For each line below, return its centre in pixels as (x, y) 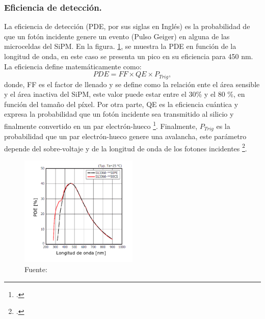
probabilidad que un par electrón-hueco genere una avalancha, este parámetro (125, 136)
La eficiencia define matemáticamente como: (73, 66)
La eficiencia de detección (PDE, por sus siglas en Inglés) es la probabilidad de (127, 26)
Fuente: (36, 269)
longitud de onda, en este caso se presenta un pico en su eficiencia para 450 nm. (129, 56)
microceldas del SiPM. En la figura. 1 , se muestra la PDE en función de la (120, 46)
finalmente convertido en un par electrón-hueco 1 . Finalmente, (101, 125)
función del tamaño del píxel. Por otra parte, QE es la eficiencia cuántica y (121, 104)
